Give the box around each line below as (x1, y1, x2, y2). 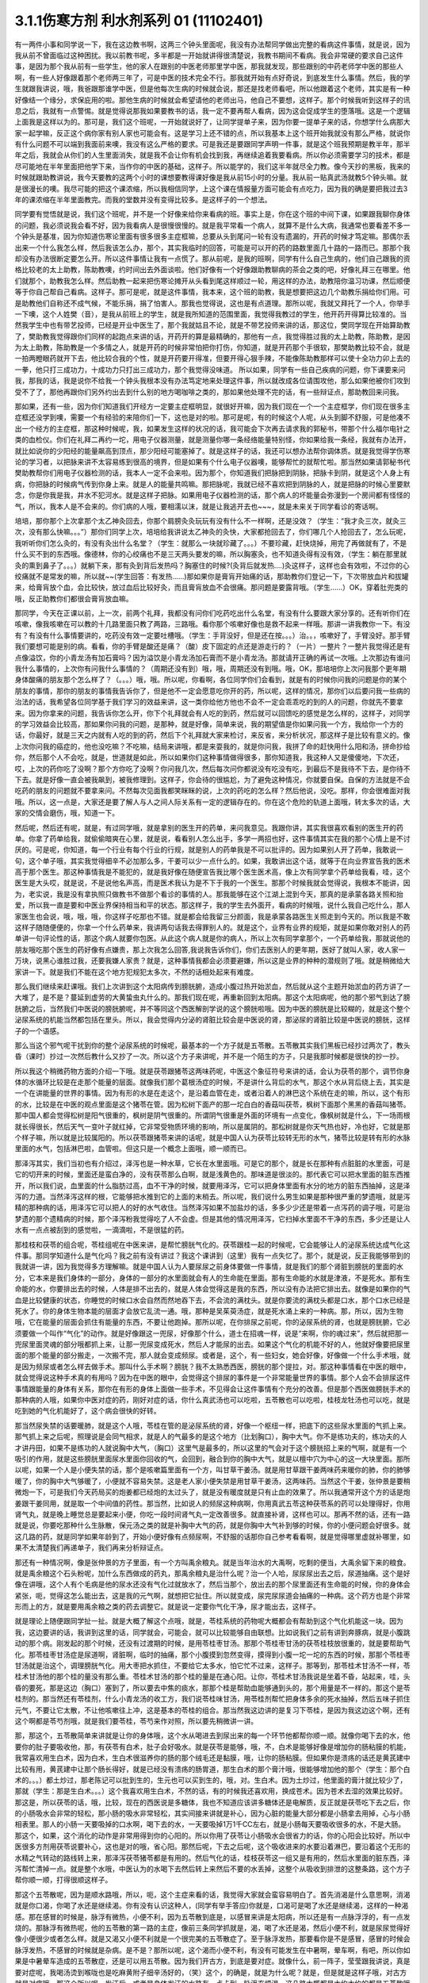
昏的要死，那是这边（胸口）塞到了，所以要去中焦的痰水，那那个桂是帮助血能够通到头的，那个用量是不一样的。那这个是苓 (14, 1682, 411, 1693)
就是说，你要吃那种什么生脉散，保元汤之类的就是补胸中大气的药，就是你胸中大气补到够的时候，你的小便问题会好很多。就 (14, 1521, 411, 1530)
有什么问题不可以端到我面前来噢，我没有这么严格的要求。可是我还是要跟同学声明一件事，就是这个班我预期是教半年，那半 (14, 140, 411, 149)
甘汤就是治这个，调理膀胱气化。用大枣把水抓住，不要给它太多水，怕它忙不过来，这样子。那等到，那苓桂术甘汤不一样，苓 (14, 1661, 411, 1670)
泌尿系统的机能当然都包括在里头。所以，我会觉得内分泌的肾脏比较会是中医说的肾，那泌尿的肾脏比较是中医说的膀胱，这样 (14, 1015, 411, 1025)
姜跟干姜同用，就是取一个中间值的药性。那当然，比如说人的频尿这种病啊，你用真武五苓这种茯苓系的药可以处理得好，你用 (14, 1498, 411, 1508)
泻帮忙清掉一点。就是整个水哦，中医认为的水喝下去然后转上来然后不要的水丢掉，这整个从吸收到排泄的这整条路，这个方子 (14, 1864, 411, 1874)
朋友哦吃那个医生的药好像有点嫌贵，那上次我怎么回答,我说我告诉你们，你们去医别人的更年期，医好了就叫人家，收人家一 (14, 945, 406, 954)
